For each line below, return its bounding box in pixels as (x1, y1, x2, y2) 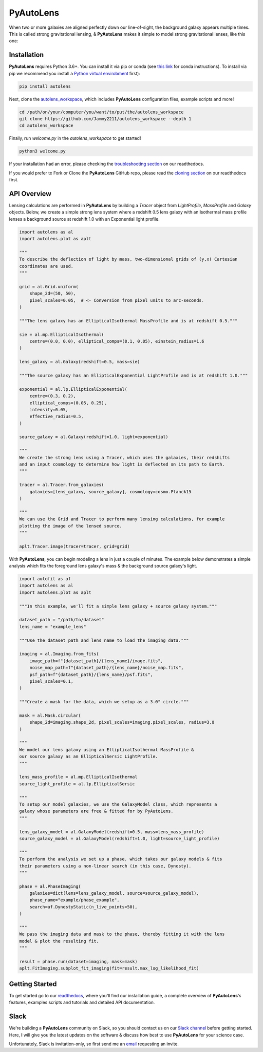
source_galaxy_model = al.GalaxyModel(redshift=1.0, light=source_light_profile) (19, 836, 220, 841)
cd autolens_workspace (19, 123, 74, 128)
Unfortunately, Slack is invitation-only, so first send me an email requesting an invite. (9, 1041, 179, 1047)
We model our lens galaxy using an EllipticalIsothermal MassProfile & (19, 747, 194, 752)
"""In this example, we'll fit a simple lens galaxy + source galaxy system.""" (19, 603, 217, 609)
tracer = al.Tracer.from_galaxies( (19, 482, 104, 488)
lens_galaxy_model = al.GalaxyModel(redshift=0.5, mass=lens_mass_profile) (19, 829, 205, 835)
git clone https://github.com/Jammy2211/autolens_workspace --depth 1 (19, 116, 192, 122)
